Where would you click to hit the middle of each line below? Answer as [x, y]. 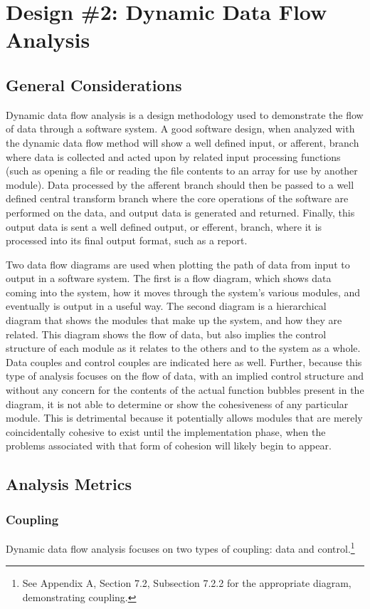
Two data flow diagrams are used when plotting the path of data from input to [178, 264]
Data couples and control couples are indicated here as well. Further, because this [184, 361]
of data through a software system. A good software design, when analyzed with [180, 129]
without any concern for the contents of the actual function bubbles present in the [185, 390]
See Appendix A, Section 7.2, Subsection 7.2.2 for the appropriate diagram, [187, 583]
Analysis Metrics [69, 484]
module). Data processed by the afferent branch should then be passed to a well [180, 184]
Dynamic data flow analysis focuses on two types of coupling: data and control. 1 [180, 547]
